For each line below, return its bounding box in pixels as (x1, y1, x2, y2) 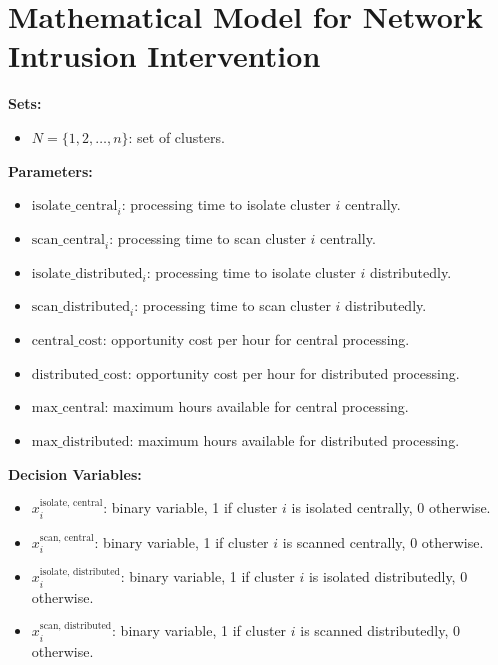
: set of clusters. (128, 126, 225, 147)
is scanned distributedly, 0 (300, 620, 461, 641)
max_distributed (31, 435, 130, 450)
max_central (31, 401, 105, 416)
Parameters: (8, 160, 93, 181)
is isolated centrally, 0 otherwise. (291, 497, 491, 518)
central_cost (31, 334, 103, 349)
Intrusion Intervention (8, 35, 321, 76)
